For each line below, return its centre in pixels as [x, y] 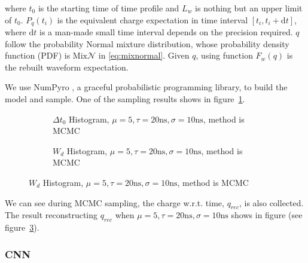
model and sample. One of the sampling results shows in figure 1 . [125, 99]
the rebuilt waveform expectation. [67, 67]
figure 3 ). [22, 227]
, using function [224, 55]
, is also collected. [271, 202]
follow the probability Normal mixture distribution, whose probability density [147, 43]
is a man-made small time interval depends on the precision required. [166, 32]
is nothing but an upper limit [249, 8]
